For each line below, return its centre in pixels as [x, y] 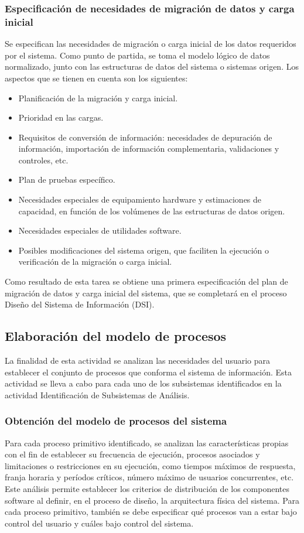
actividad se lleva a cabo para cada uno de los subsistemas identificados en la [143, 383]
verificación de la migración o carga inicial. [95, 262]
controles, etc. [43, 160]
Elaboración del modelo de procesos [116, 336]
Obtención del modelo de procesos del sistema [116, 421]
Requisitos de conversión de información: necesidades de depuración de [145, 137]
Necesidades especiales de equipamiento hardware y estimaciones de [140, 199]
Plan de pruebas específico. [67, 180]
